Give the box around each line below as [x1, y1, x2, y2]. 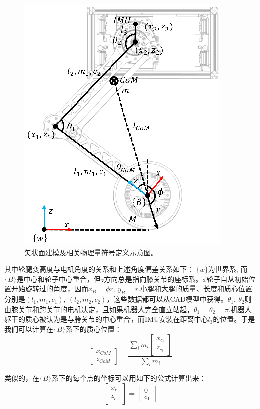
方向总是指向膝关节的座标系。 [104, 273, 203, 284]
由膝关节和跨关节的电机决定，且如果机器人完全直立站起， [4, 303, 194, 314]
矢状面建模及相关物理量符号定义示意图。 [24, 247, 158, 257]
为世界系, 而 [208, 264, 248, 274]
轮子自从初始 [206, 273, 249, 284]
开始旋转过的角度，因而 [11, 283, 88, 294]
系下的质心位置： [65, 323, 122, 334]
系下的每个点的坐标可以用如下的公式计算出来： [51, 373, 206, 383]
